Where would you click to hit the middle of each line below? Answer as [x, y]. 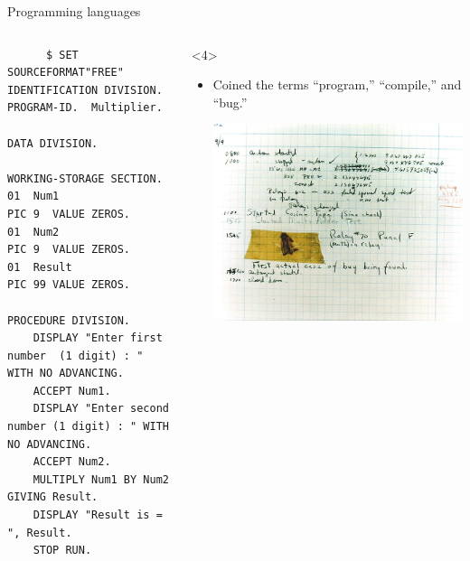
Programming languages [74, 11]
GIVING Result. [53, 497]
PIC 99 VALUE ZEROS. [69, 285]
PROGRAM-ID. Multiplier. [85, 108]
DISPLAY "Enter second [101, 409]
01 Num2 [33, 232]
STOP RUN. [62, 551]
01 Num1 [33, 196]
